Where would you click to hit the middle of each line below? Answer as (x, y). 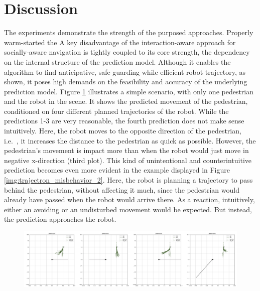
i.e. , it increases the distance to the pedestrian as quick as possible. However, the (130, 140)
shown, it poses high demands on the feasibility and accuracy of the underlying (126, 82)
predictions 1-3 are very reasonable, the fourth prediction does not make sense (124, 121)
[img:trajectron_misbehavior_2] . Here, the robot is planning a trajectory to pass (128, 180)
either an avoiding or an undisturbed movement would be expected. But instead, (128, 209)
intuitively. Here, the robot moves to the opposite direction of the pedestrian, (123, 131)
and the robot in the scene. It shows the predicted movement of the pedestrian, (126, 101)
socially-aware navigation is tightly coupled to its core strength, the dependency (127, 52)
